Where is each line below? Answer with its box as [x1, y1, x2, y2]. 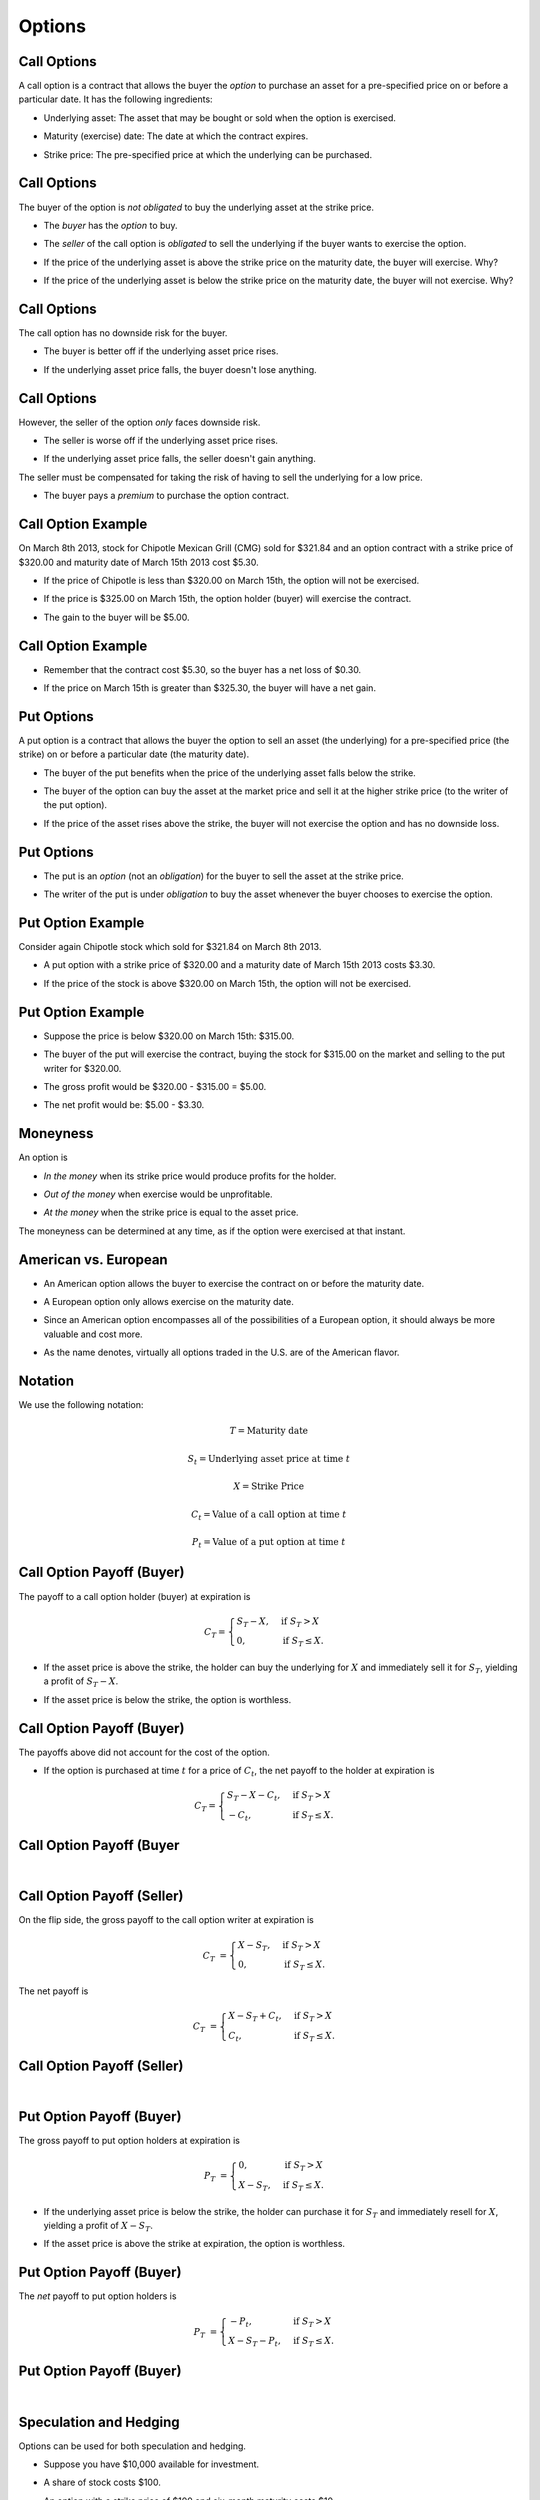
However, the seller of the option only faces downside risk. [18, 416, 261, 428]
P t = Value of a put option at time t [191, 1536, 346, 1550]
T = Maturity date [229, 1425, 309, 1437]
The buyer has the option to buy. [43, 219, 179, 231]
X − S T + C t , [228, 2010, 282, 2024]
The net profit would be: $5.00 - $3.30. [43, 1099, 205, 1111]
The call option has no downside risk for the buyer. [18, 327, 228, 339]
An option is [18, 1151, 69, 1164]
